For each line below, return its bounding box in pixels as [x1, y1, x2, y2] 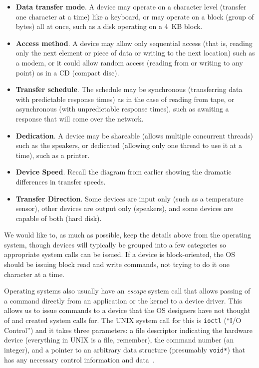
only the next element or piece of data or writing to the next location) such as [15, 47, 255, 58]
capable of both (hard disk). [15, 212, 102, 223]
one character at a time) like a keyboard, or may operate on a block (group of [15, 11, 254, 21]
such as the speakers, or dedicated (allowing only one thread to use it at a [15, 140, 242, 150]
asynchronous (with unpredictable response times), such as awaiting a [15, 103, 229, 114]
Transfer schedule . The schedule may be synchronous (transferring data [15, 84, 243, 94]
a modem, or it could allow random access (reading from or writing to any [15, 57, 243, 67]
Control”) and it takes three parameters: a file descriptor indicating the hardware [4, 324, 253, 335]
